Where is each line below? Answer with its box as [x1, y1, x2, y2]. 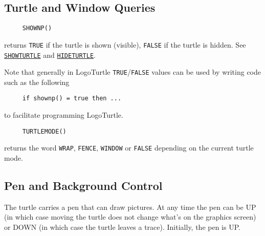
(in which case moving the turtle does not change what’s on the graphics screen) [4, 211, 256, 222]
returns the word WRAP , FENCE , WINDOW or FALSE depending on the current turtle [4, 142, 254, 153]
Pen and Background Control [4, 177, 163, 193]
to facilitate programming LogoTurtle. [4, 110, 123, 120]
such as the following [4, 76, 70, 87]
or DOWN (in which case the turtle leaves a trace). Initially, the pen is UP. [4, 221, 240, 232]
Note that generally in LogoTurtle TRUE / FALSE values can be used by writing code [4, 67, 261, 77]
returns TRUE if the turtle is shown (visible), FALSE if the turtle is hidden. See [4, 39, 246, 50]
